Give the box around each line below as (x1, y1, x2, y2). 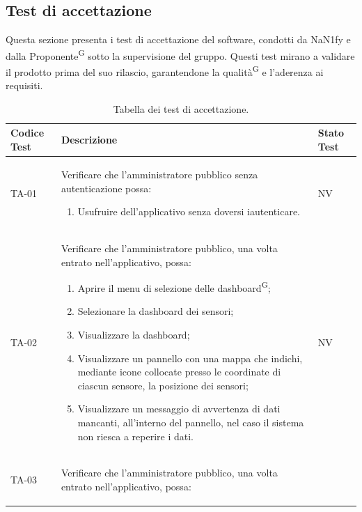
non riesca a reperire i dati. (77, 428, 194, 443)
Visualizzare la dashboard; (77, 327, 190, 341)
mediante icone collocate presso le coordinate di (77, 364, 281, 379)
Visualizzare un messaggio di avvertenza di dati (77, 401, 281, 416)
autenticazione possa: (61, 180, 152, 195)
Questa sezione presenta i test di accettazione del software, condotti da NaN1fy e (6, 32, 351, 47)
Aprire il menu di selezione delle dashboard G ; (77, 279, 271, 295)
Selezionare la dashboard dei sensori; (77, 304, 234, 318)
